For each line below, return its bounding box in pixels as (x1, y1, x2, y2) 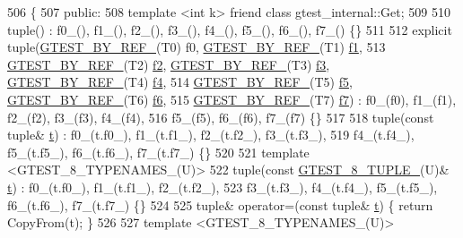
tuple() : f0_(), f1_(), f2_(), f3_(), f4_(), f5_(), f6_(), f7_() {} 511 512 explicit (7, 20, 452, 38)
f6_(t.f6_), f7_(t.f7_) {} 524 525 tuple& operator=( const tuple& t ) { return (7, 195, 433, 214)
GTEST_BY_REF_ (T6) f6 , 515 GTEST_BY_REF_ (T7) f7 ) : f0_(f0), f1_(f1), (7, 89, 457, 108)
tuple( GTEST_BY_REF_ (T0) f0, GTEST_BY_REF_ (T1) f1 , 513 (7, 38, 386, 56)
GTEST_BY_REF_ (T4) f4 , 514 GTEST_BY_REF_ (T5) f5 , (7, 72, 353, 91)
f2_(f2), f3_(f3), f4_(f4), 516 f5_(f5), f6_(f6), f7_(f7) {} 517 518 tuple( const (7, 107, 434, 126)
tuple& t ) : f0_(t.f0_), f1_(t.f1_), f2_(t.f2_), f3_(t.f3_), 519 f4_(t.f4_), (7, 125, 415, 144)
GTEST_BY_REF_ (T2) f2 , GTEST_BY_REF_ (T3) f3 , (7, 55, 330, 73)
